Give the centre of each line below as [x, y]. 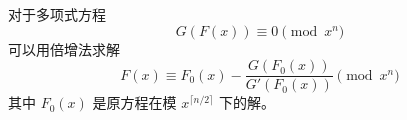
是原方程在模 [134, 102]
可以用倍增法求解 [64, 48]
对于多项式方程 [57, 14]
